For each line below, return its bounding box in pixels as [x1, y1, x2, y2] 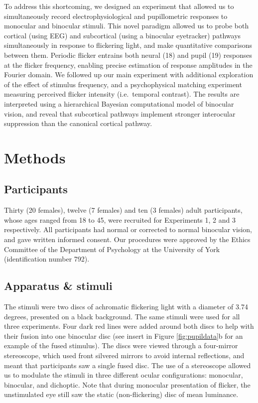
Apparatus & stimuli [4, 278, 113, 293]
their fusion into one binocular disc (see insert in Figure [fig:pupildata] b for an [4, 330, 243, 341]
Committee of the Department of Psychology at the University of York [4, 244, 220, 254]
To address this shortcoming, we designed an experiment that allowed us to [4, 1, 234, 11]
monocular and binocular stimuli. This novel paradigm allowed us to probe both [4, 20, 249, 31]
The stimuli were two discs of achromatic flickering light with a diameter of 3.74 [4, 301, 248, 312]
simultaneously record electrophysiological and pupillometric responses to [4, 10, 228, 21]
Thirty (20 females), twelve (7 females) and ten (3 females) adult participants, [4, 205, 243, 215]
